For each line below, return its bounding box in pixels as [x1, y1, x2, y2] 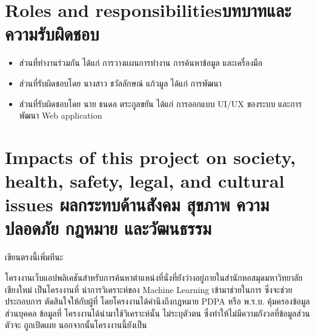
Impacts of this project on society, [5, 144, 296, 169]
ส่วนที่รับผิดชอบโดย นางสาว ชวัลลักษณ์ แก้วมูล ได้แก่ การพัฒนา [19, 76, 222, 89]
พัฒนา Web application [19, 109, 102, 122]
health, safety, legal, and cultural [5, 168, 285, 193]
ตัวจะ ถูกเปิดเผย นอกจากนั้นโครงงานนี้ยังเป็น [5, 318, 147, 331]
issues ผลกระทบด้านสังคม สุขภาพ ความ [5, 192, 270, 217]
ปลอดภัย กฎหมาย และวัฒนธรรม [5, 216, 211, 240]
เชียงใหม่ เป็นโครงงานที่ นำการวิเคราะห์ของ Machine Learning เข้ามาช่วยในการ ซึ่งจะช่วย [5, 283, 293, 295]
